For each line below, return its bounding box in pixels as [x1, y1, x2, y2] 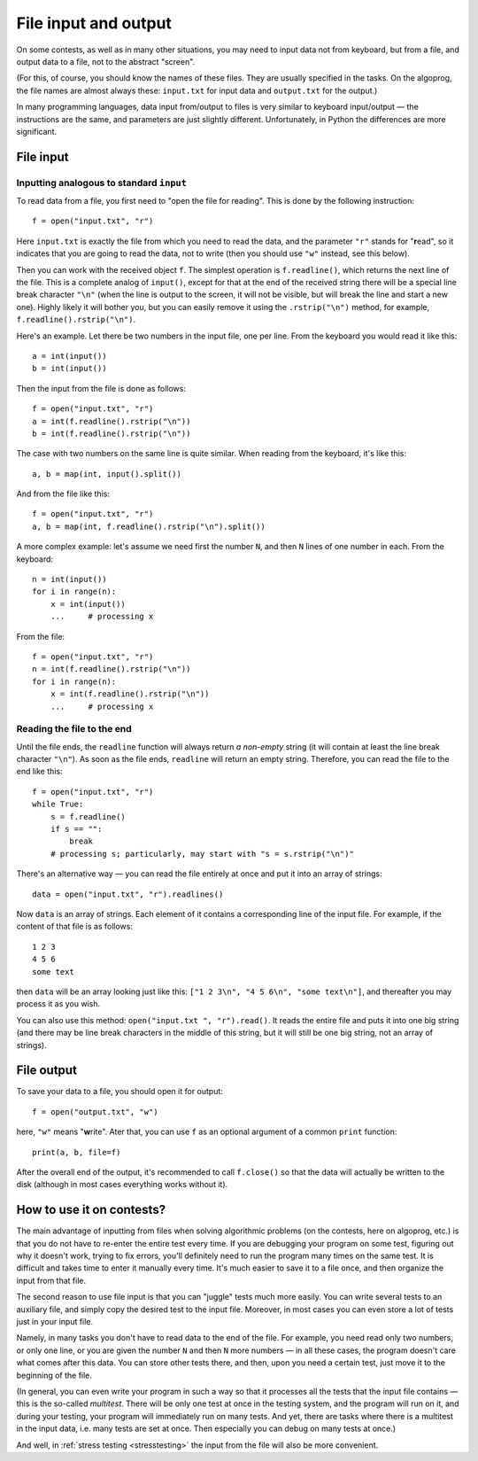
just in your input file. [16, 1317, 93, 1326]
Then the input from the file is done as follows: [16, 383, 186, 393]
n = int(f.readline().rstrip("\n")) [32, 664, 191, 674]
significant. [16, 126, 58, 136]
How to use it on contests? [16, 1202, 166, 1217]
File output [16, 1063, 77, 1078]
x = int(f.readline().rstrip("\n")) [50, 689, 210, 699]
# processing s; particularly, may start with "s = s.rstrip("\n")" [50, 849, 354, 859]
